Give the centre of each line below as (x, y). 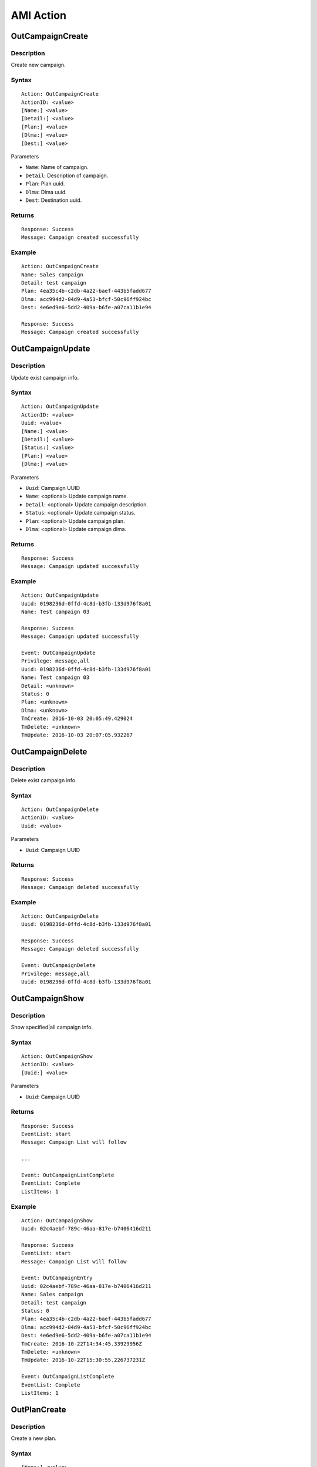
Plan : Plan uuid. (45, 184)
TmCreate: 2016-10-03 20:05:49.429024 (77, 719)
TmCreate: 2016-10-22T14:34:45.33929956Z (82, 1343)
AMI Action (39, 15)
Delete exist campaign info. (44, 780)
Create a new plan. (34, 1438)
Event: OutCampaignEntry (57, 1278)
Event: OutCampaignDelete (59, 966)
